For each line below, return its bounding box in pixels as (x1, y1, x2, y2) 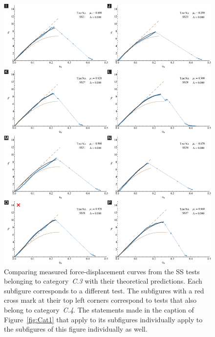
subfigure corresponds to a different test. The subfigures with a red (4, 285, 204, 295)
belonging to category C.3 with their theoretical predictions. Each (4, 276, 202, 286)
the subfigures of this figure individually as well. (4, 324, 148, 334)
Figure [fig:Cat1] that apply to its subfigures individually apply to (4, 314, 203, 324)
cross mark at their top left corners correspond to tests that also (4, 295, 196, 305)
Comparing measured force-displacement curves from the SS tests (4, 266, 200, 276)
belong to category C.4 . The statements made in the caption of (4, 305, 194, 315)
